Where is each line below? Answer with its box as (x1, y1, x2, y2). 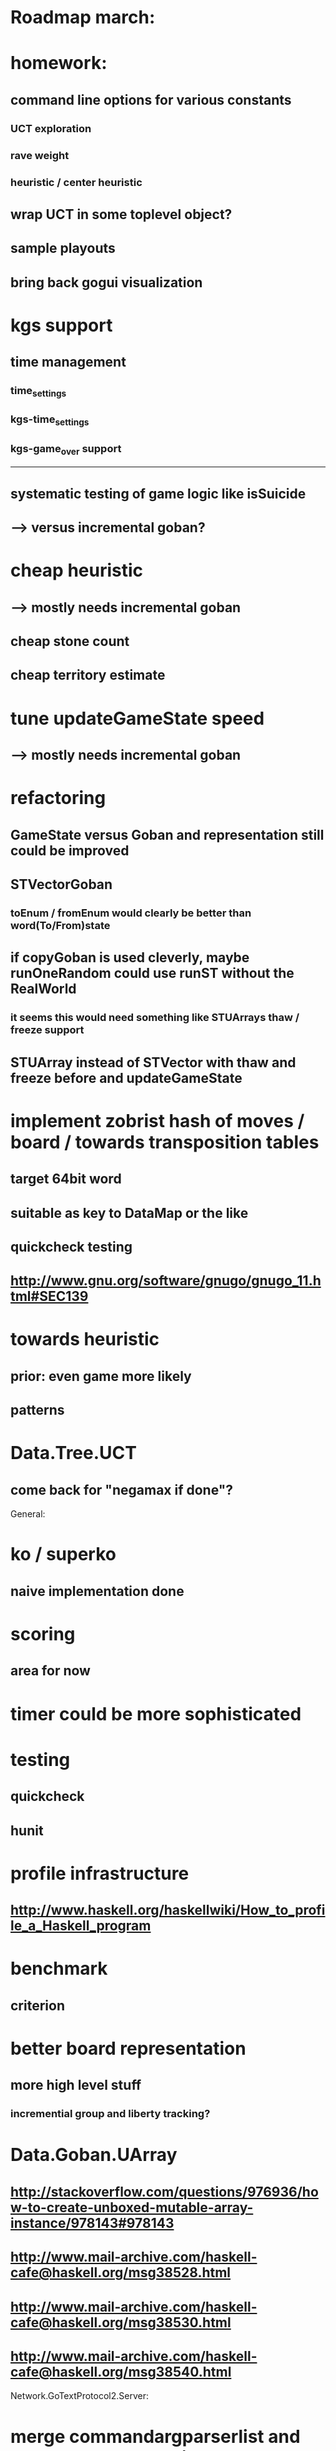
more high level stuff (10, 2077, 142, 2094)
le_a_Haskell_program (10, 1917, 152, 1935)
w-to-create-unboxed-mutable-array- (10, 2199, 254, 2216)
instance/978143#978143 (10, 2214, 175, 2231)
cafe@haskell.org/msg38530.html (10, 2314, 232, 2331)
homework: (10, 52, 108, 75)
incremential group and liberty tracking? (10, 2107, 211, 2121)
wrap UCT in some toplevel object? (10, 206, 233, 223)
